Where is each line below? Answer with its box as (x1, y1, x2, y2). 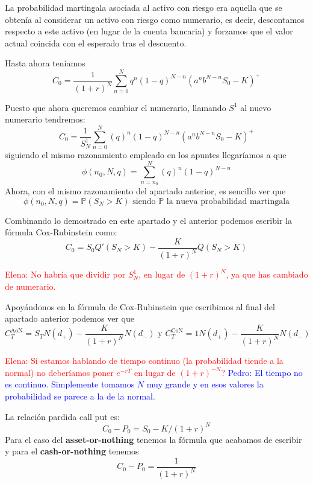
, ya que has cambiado (226, 268, 308, 281)
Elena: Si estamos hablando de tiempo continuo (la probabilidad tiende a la (5, 354, 284, 367)
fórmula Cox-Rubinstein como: (5, 226, 117, 238)
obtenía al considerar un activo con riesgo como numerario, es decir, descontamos (5, 13, 305, 25)
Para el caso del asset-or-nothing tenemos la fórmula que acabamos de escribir (5, 433, 302, 445)
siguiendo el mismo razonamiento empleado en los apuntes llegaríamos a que (5, 148, 287, 161)
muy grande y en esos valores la (146, 378, 264, 390)
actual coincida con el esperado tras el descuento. (5, 36, 187, 49)
